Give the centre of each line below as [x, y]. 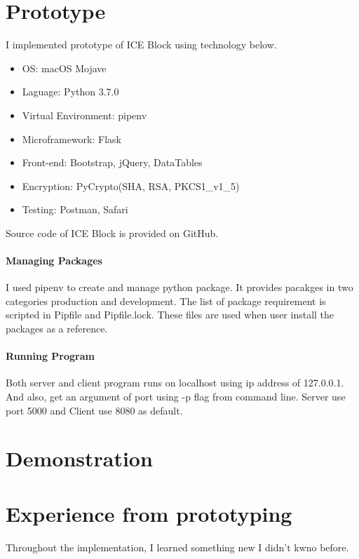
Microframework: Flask [72, 139]
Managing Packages [54, 261]
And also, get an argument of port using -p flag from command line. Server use [176, 397]
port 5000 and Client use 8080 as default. [94, 410]
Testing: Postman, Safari [75, 209]
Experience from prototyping [149, 513]
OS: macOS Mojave [64, 68]
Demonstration [79, 458]
